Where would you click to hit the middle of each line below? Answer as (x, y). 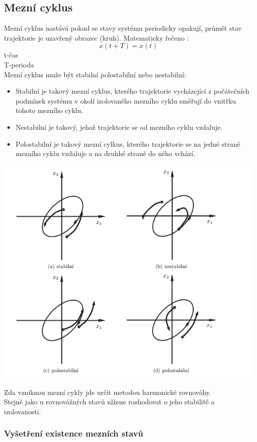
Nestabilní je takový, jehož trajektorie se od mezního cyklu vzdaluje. (119, 127)
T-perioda (19, 64)
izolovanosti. (22, 411)
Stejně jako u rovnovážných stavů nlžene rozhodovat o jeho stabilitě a (109, 402)
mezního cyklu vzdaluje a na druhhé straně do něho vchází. (105, 153)
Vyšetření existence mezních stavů (74, 433)
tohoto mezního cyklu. (49, 110)
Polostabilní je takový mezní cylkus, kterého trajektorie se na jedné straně (128, 143)
